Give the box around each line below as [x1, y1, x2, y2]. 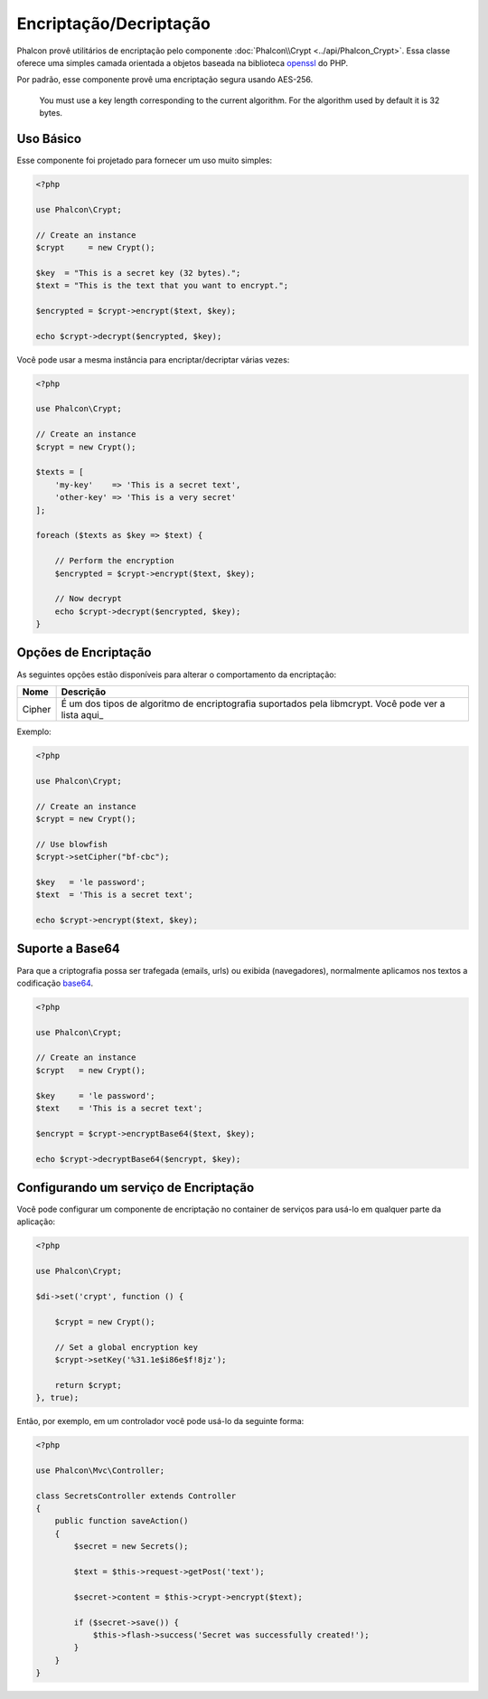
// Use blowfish [35, 839, 108, 849]
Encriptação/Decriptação [16, 14, 211, 33]
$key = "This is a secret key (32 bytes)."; [35, 268, 241, 278]
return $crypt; [54, 1380, 122, 1390]
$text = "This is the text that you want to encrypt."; [35, 280, 289, 291]
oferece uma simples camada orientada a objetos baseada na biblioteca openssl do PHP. [16, 57, 349, 68]
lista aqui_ [61, 708, 104, 721]
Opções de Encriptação [16, 645, 152, 660]
